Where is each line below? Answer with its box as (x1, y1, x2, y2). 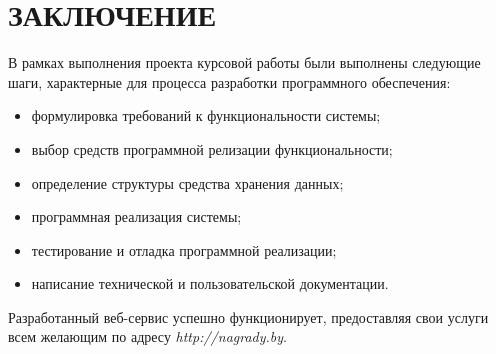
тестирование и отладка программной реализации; (31, 239, 337, 260)
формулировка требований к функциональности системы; (31, 105, 381, 126)
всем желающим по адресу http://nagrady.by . (8, 326, 287, 347)
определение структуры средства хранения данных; (31, 172, 344, 193)
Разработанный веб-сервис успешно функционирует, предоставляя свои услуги (8, 306, 489, 327)
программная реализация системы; (31, 206, 242, 227)
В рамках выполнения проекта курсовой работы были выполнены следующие (8, 52, 481, 73)
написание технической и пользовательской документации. (31, 273, 389, 294)
